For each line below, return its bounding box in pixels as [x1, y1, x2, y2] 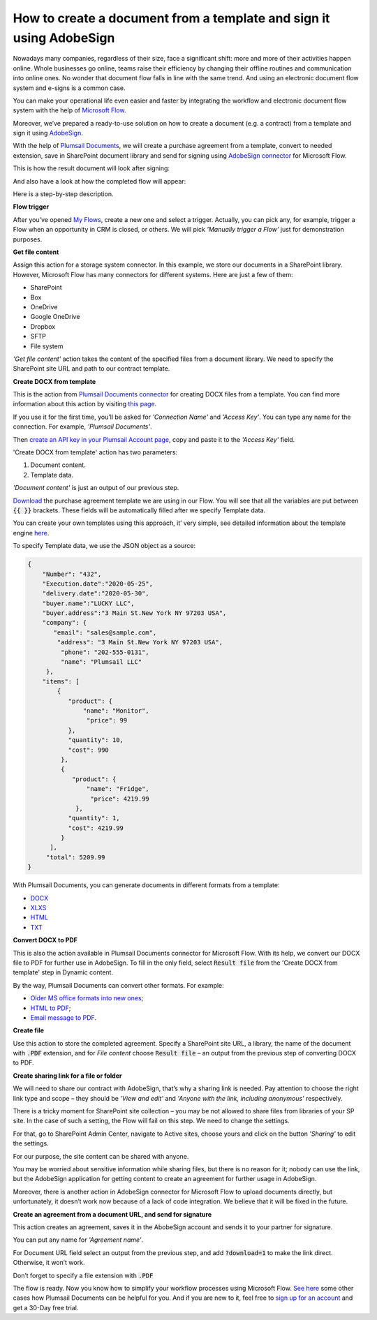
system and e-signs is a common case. [13, 84, 126, 92]
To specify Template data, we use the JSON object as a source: [13, 542, 195, 550]
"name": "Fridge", [86, 785, 149, 793]
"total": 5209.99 [45, 853, 105, 861]
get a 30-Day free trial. [13, 1303, 79, 1312]
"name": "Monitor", [82, 706, 149, 715]
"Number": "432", [42, 570, 102, 578]
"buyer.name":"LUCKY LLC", [42, 599, 135, 607]
